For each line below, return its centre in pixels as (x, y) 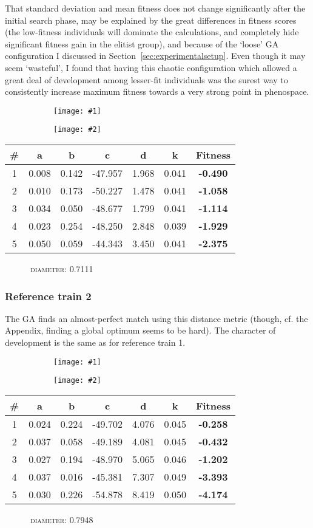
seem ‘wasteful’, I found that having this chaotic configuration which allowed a (151, 67)
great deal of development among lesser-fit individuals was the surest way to (146, 79)
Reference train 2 (48, 296)
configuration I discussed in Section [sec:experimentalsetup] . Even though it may (155, 56)
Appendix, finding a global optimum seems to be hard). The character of (140, 330)
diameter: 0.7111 (62, 269)
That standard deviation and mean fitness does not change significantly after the (155, 8)
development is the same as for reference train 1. (95, 342)
